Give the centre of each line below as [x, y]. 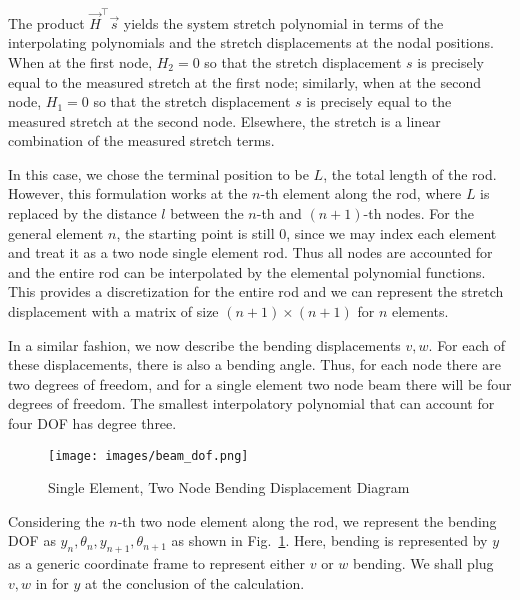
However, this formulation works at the [128, 193]
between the [207, 213]
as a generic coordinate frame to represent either [157, 563]
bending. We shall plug [423, 563]
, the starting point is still [195, 232]
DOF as [32, 540]
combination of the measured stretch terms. [141, 140]
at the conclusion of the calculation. [195, 582]
